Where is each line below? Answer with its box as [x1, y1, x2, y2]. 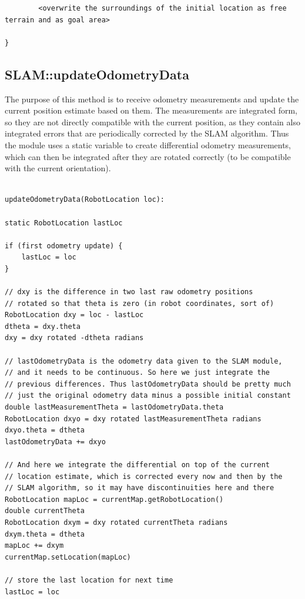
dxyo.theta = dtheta [5, 426, 85, 435]
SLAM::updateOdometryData [5, 65, 189, 83]
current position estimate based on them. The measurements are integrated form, [5, 104, 297, 117]
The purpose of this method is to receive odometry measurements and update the [5, 92, 299, 105]
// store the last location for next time [5, 575, 173, 584]
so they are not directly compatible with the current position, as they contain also [5, 115, 300, 128]
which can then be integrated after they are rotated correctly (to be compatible [5, 150, 291, 162]
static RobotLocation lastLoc [5, 218, 123, 227]
